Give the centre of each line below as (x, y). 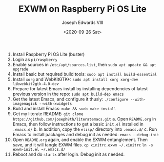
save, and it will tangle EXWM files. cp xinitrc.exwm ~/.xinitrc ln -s (83, 144)
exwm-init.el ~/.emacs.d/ (39, 149)
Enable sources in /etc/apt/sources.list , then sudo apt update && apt (84, 64)
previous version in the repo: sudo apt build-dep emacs (68, 94)
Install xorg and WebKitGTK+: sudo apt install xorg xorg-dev (75, 79)
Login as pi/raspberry (35, 59)
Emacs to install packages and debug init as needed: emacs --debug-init (86, 134)
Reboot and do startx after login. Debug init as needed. (69, 154)
